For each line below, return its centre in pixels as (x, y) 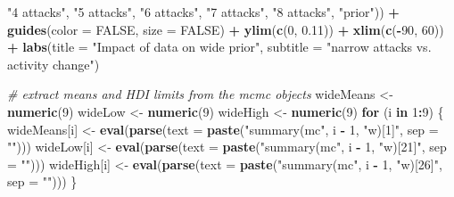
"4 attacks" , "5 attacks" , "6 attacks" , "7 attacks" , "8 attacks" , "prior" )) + (203, 12)
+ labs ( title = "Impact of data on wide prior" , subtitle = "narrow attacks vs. (219, 47)
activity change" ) (54, 64)
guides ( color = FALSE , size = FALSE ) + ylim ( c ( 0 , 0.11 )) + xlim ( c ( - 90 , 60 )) (226, 29)
